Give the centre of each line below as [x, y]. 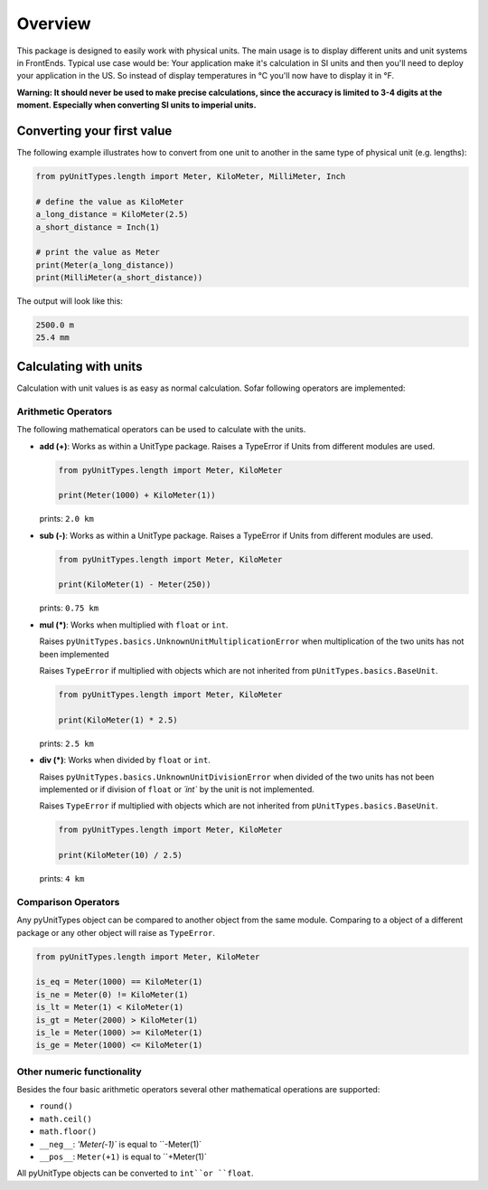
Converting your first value [94, 131]
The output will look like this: [70, 301]
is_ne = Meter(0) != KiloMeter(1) [112, 994]
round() [56, 1106]
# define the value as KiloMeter [110, 202]
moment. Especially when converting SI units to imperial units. [136, 105]
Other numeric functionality [79, 1072]
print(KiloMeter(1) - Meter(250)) [135, 585]
